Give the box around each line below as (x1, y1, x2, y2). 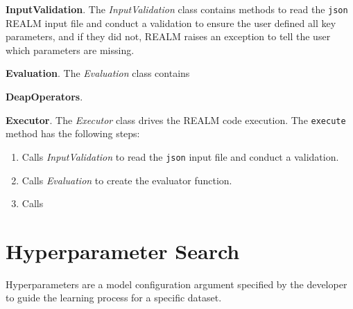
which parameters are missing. (6, 42, 135, 57)
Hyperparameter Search (6, 236, 240, 265)
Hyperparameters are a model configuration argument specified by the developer (6, 276, 347, 291)
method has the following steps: (6, 126, 140, 141)
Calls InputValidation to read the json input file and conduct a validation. (21, 149, 339, 164)
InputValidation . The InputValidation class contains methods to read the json (6, 2, 348, 16)
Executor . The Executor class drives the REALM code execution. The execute (6, 112, 346, 127)
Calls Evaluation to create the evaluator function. (21, 173, 232, 187)
